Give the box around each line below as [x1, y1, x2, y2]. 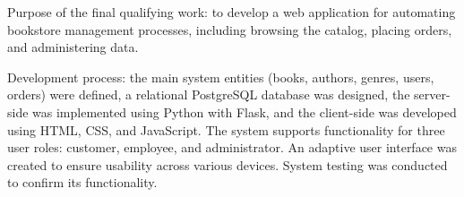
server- [414, 85, 451, 104]
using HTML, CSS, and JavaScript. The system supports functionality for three [7, 120, 445, 139]
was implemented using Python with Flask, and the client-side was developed [32, 102, 457, 121]
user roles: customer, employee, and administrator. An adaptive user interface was [7, 138, 457, 157]
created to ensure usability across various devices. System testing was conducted [7, 155, 448, 174]
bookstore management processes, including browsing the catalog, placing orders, [7, 20, 452, 39]
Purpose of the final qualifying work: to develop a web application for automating [7, 3, 456, 21]
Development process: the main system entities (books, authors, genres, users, [7, 67, 434, 86]
